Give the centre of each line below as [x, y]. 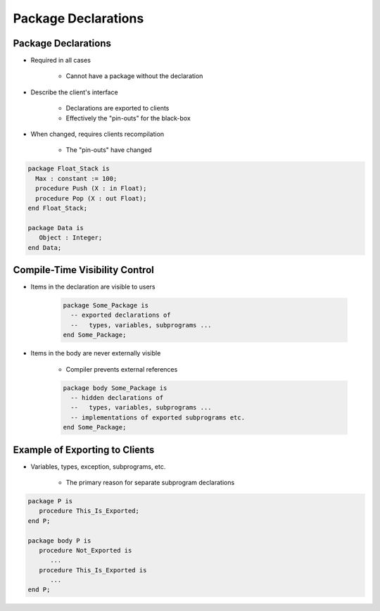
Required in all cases [61, 61]
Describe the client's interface [75, 92]
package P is [50, 501]
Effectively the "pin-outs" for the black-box [128, 118]
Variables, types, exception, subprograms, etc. [98, 466]
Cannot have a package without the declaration [134, 76]
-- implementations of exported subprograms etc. [158, 417]
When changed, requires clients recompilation [97, 134]
